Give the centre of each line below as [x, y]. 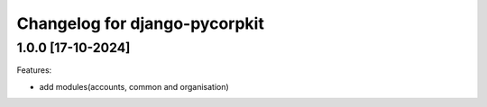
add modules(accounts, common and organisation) [134, 86]
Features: [34, 70]
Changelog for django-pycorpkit [141, 23]
